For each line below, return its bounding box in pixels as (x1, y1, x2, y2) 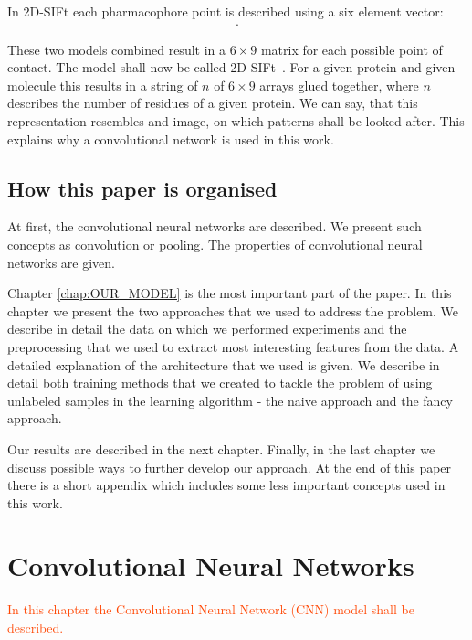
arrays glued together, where (259, 75, 419, 94)
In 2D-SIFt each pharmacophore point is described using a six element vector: (7, 2, 444, 20)
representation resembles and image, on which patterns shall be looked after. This (7, 112, 465, 130)
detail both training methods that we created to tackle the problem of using (7, 373, 433, 392)
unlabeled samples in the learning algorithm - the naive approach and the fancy (7, 390, 453, 410)
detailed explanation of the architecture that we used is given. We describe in (7, 355, 440, 374)
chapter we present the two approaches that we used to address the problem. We (7, 301, 459, 320)
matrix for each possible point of (260, 39, 443, 59)
